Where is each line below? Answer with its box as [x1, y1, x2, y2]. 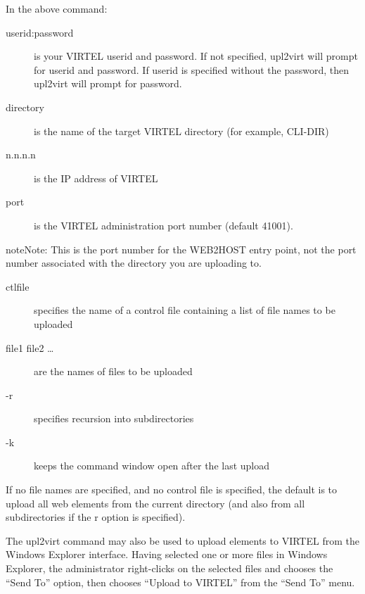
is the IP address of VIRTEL [34, 170, 158, 185]
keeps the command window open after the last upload [34, 458, 270, 473]
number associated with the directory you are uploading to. [6, 255, 262, 270]
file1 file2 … [6, 340, 54, 355]
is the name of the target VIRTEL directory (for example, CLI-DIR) [34, 123, 329, 138]
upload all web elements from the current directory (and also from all [6, 495, 305, 510]
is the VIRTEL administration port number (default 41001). [34, 217, 293, 232]
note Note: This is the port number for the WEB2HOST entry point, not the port [6, 241, 357, 256]
